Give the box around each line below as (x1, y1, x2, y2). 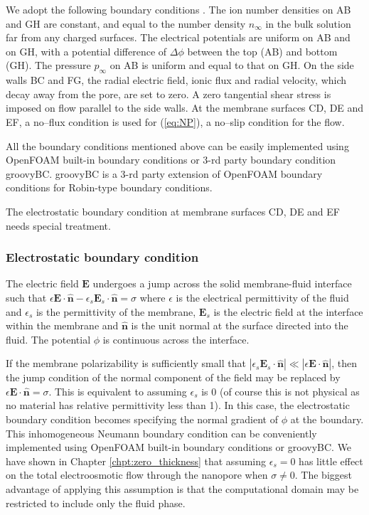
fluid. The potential (6, 331, 91, 346)
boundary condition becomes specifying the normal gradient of (6, 412, 278, 427)
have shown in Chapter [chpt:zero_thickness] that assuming (6, 453, 267, 468)
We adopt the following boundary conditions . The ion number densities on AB (6, 2, 351, 16)
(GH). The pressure (6, 58, 91, 73)
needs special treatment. (6, 218, 111, 233)
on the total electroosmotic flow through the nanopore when (6, 467, 268, 482)
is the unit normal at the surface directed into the (131, 318, 348, 333)
